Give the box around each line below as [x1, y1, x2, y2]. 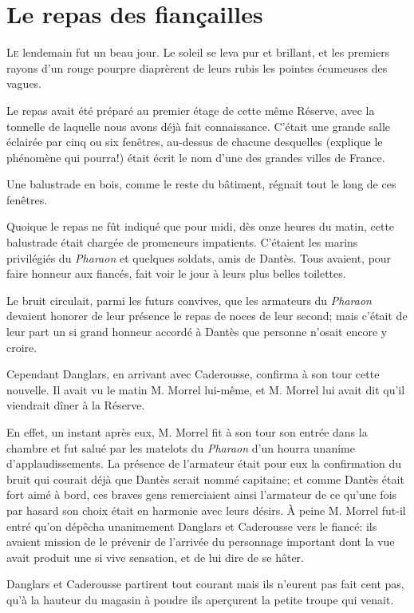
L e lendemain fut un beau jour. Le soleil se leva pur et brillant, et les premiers [6, 44, 390, 61]
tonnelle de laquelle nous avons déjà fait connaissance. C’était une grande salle [6, 117, 391, 134]
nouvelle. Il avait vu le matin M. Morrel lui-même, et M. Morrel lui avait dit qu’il [6, 381, 405, 397]
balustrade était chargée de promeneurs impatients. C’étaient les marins [6, 234, 358, 251]
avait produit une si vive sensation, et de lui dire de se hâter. [6, 548, 304, 565]
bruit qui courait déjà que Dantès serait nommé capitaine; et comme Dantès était [6, 470, 404, 487]
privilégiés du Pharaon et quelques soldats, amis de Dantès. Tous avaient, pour [6, 249, 392, 266]
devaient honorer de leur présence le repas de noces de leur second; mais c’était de [6, 307, 408, 324]
